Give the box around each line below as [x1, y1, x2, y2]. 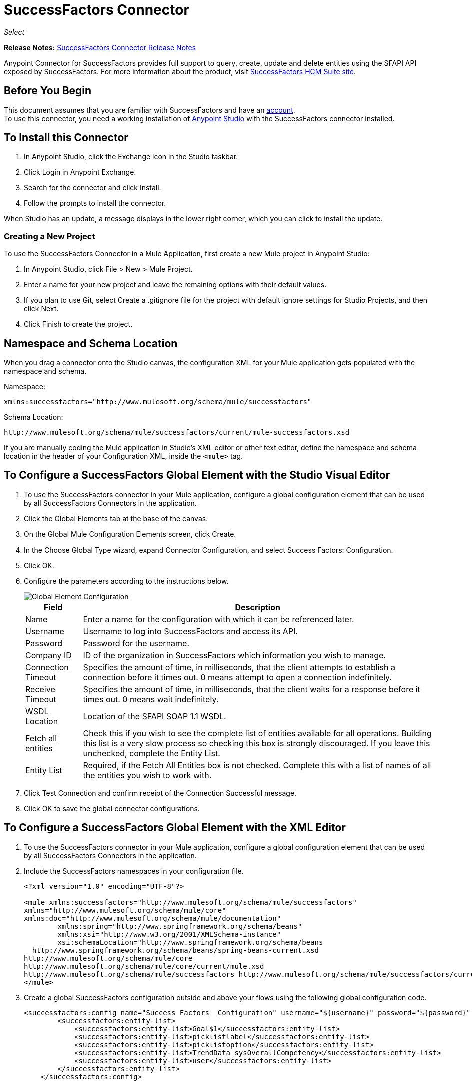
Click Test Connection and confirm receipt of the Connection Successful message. [24, 788, 297, 797]
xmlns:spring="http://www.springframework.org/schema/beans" [57, 922, 302, 930]
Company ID [25, 650, 72, 660]
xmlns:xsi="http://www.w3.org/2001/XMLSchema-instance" [57, 930, 281, 938]
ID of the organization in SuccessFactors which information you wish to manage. [83, 650, 386, 660]
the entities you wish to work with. [83, 770, 212, 780]
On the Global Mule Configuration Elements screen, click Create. [24, 529, 236, 538]
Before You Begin [4, 84, 92, 97]
